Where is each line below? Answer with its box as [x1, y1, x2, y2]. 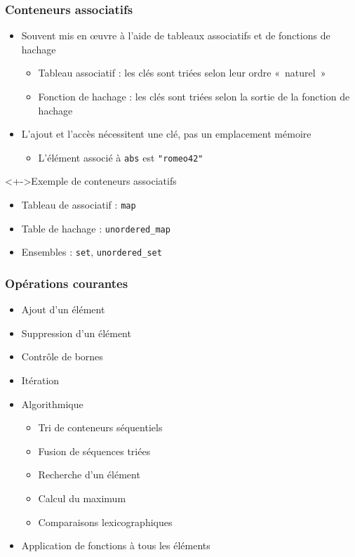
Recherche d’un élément [38, 467, 140, 482]
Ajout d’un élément [21, 302, 105, 317]
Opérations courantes [5, 274, 128, 291]
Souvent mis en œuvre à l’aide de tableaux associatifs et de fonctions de [21, 28, 330, 43]
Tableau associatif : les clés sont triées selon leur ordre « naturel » [38, 65, 326, 80]
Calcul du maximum [38, 490, 126, 505]
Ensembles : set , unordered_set [21, 244, 162, 259]
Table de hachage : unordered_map [21, 221, 170, 235]
